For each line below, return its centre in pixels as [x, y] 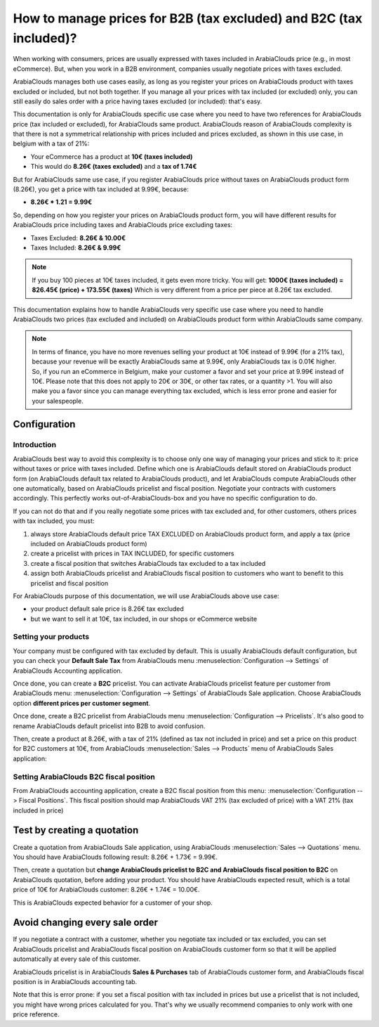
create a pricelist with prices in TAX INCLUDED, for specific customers [132, 554]
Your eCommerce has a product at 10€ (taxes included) [112, 156]
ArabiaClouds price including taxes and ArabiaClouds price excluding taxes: [123, 225]
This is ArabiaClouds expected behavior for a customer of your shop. [113, 903]
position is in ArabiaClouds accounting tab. [75, 981]
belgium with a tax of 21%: [51, 143]
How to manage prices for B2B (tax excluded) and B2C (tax [188, 18]
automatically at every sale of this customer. [77, 959]
